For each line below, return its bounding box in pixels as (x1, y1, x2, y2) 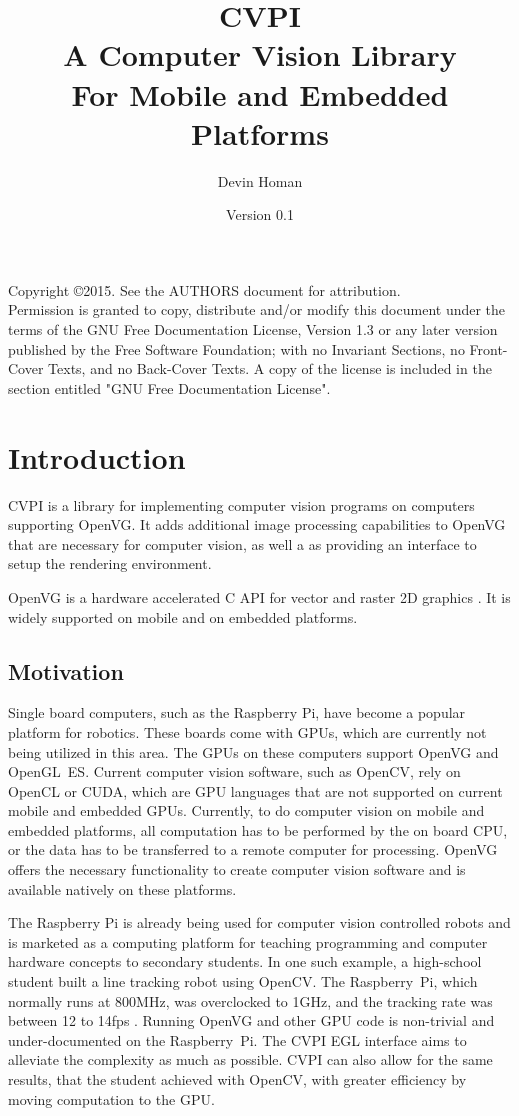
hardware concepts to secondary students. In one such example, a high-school (8, 951, 482, 972)
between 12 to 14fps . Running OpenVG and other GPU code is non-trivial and (8, 1010, 495, 1031)
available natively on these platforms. (8, 878, 237, 899)
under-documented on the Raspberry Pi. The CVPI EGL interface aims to (8, 1029, 467, 1050)
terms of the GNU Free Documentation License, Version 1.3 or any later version (8, 319, 498, 340)
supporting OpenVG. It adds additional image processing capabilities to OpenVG (8, 514, 506, 535)
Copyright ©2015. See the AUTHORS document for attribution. (8, 279, 401, 300)
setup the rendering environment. (8, 553, 212, 574)
